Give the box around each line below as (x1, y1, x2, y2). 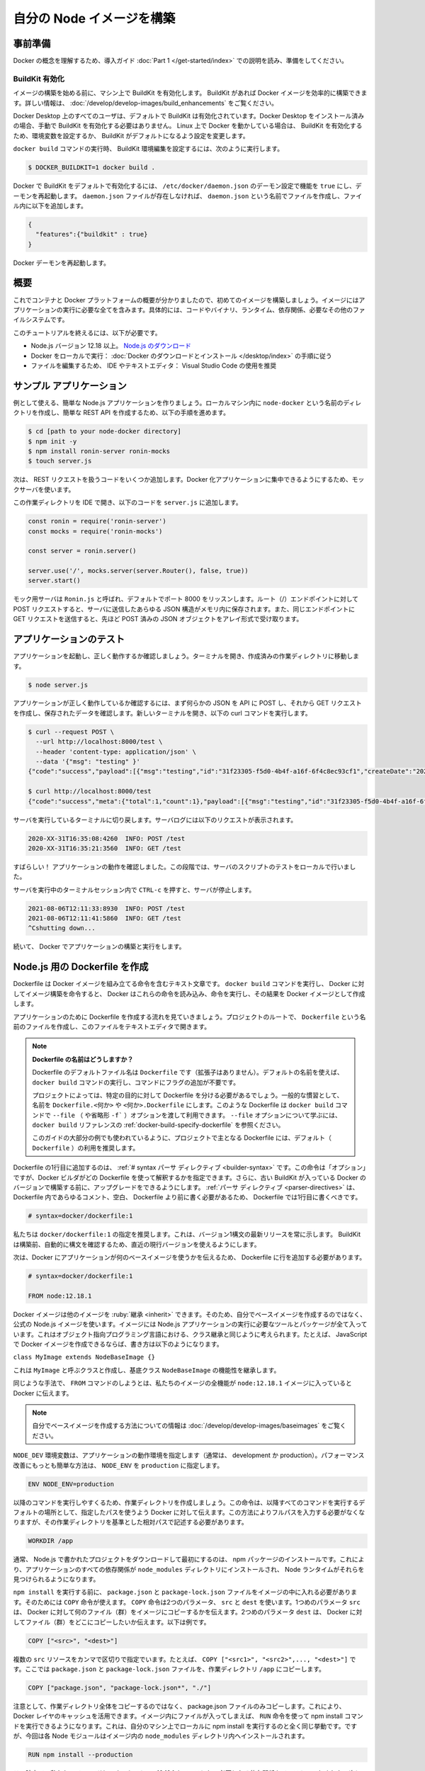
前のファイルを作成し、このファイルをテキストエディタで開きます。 (13, 1022, 211, 1031)
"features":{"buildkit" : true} (35, 230, 148, 239)
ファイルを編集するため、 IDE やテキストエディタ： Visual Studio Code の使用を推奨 (30, 361, 277, 370)
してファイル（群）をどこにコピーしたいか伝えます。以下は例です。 (13, 1617, 210, 1626)
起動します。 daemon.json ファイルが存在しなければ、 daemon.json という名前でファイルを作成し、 (43, 191, 344, 200)
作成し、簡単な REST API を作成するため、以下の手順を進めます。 (38, 408, 230, 417)
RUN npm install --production (28, 1750, 133, 1759)
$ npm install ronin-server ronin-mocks (28, 447, 170, 455)
